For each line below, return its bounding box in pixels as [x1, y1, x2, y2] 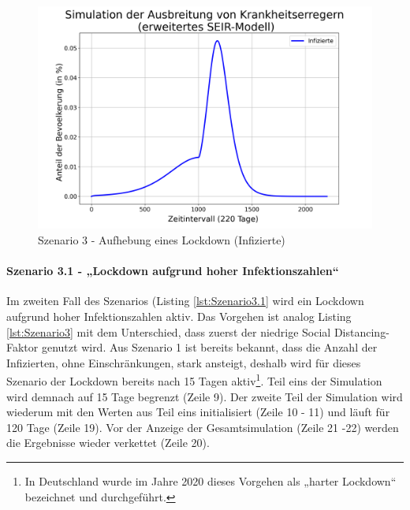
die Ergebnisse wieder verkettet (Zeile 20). [6, 434, 210, 451]
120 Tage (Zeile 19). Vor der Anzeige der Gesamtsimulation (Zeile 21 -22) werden [6, 419, 399, 435]
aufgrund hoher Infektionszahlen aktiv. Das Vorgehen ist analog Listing [6, 307, 352, 324]
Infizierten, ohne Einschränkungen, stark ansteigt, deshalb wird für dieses [6, 354, 361, 370]
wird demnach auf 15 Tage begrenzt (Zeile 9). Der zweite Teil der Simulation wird [6, 388, 403, 404]
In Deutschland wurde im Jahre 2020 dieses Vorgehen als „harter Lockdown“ [24, 472, 397, 489]
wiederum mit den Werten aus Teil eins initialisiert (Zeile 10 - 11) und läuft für [6, 404, 390, 420]
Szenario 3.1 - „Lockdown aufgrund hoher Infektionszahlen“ [6, 262, 339, 279]
